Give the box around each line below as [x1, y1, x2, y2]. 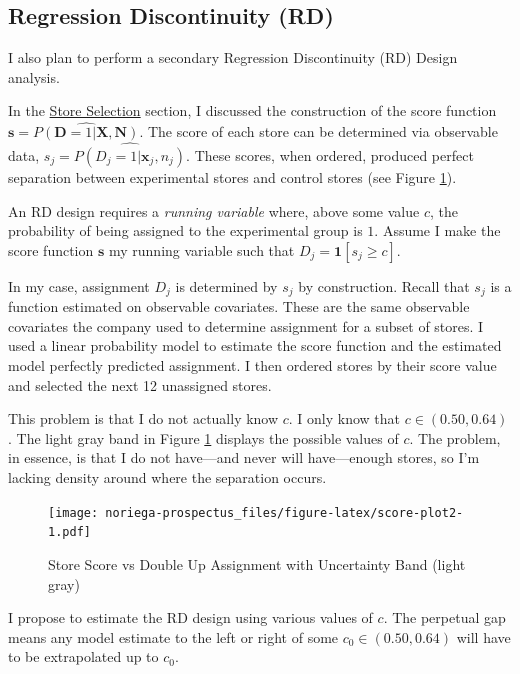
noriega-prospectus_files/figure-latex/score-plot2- [105, 505, 464, 520]
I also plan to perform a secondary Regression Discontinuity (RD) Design [8, 47, 458, 68]
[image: [48, 505, 99, 520]
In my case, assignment [8, 275, 150, 296]
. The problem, [409, 427, 501, 448]
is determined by [175, 275, 278, 296]
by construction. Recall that [298, 275, 470, 296]
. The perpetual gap [383, 607, 506, 628]
